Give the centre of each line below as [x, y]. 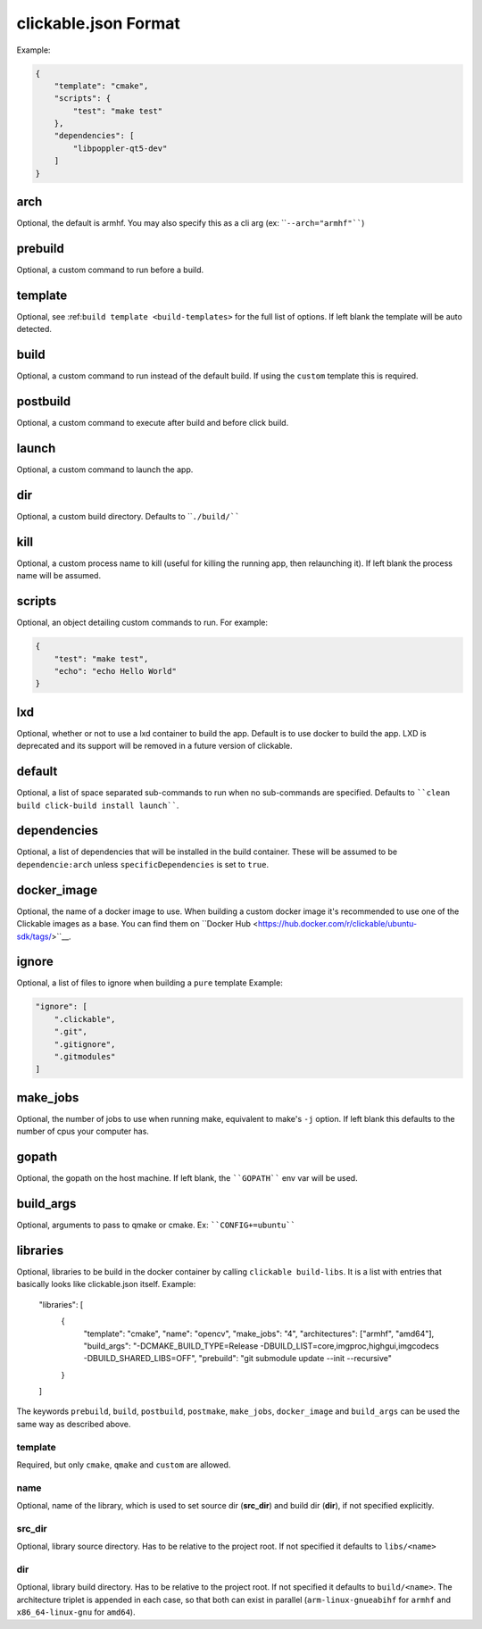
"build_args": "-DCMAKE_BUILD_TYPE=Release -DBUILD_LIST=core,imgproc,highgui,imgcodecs [261, 1346]
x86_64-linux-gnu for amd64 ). [76, 1612]
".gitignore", [85, 1044]
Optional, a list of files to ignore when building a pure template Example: [150, 983]
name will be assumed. [59, 576]
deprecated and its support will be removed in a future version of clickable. [154, 746]
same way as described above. [74, 1424]
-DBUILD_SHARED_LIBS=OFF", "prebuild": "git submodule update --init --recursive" [238, 1359]
